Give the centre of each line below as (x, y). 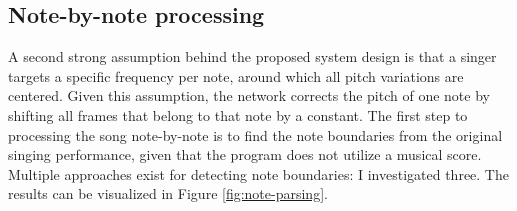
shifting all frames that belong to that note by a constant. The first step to (238, 114)
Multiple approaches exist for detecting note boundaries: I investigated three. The (258, 173)
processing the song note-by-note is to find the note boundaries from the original (255, 134)
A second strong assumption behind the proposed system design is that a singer (252, 56)
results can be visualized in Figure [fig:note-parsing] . (168, 193)
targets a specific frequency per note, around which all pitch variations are (236, 75)
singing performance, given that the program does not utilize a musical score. (245, 154)
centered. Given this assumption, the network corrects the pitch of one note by (249, 95)
